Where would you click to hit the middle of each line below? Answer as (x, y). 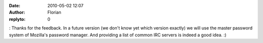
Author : (17, 13)
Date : (15, 6)
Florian (54, 13)
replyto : (17, 19)
